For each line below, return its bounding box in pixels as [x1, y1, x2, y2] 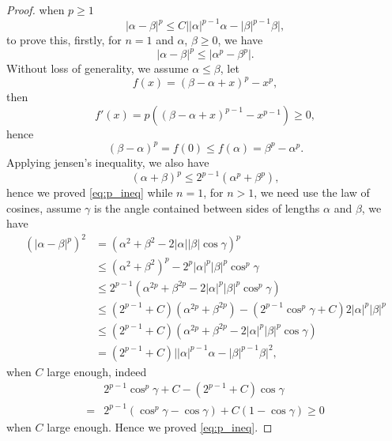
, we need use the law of [254, 184, 370, 201]
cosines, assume [6, 199, 81, 216]
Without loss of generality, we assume [6, 60, 189, 77]
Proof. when [6, 2, 65, 17]
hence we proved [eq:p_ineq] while [6, 184, 173, 201]
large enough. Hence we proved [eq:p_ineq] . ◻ [47, 418, 273, 435]
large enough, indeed [47, 363, 147, 379]
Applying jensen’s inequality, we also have [6, 153, 209, 170]
